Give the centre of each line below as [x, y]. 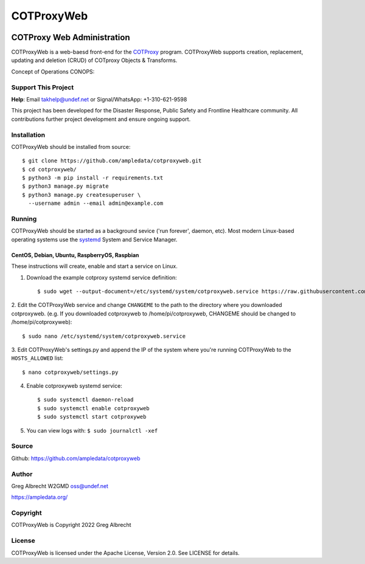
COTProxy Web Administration [71, 37]
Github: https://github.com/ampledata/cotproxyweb [76, 458]
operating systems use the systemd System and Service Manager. [94, 239]
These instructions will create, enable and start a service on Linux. [94, 266]
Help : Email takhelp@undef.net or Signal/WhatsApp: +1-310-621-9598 [99, 99]
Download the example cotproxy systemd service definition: [102, 277]
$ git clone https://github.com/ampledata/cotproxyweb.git [112, 161]
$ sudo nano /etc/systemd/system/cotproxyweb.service [104, 336]
